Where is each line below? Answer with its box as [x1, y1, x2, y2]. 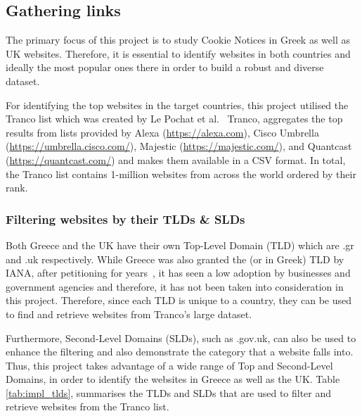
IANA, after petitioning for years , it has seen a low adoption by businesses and [6, 265, 351, 280]
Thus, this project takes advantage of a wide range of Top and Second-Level [6, 358, 333, 372]
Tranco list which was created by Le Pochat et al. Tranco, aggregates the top [6, 111, 343, 126]
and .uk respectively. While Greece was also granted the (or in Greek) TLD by [6, 251, 344, 266]
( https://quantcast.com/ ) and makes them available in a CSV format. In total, [6, 152, 346, 167]
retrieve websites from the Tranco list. [6, 399, 169, 414]
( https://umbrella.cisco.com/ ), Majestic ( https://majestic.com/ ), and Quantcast [6, 139, 352, 153]
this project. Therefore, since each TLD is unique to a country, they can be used [6, 293, 351, 308]
